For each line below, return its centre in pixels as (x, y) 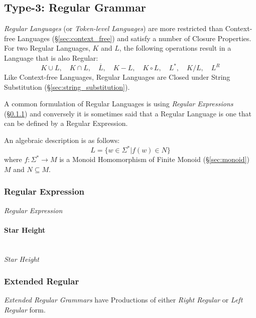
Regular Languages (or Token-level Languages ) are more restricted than (113, 28)
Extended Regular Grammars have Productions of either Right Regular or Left (123, 300)
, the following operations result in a (175, 48)
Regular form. (25, 309)
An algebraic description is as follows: (62, 140)
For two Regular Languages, (47, 48)
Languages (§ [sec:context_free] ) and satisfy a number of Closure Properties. (134, 38)
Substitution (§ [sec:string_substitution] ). (67, 87)
